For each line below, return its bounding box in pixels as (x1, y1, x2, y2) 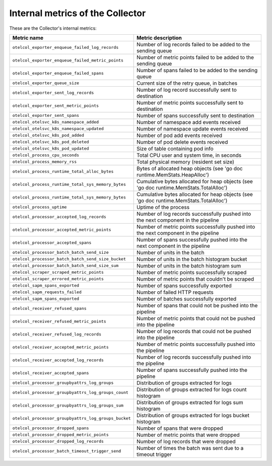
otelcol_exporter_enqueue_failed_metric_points (12, 58, 123, 63)
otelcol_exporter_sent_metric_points (12, 103, 99, 108)
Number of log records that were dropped (136, 438, 236, 445)
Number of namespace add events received (136, 118, 241, 125)
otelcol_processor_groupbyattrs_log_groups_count (12, 390, 128, 395)
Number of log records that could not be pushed (136, 327, 251, 335)
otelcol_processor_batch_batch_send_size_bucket (12, 256, 126, 262)
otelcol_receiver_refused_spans (12, 306, 87, 311)
